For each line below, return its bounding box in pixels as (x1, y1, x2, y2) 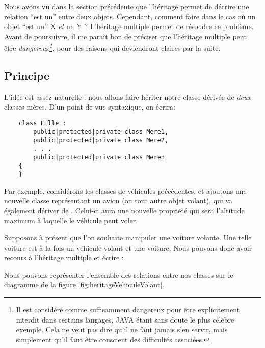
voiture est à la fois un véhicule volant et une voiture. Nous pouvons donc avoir (4, 242, 252, 253)
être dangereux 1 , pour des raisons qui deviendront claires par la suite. (4, 41, 221, 53)
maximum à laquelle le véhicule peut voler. (4, 215, 138, 226)
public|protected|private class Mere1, (33, 128, 169, 136)
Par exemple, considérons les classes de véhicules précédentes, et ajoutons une (4, 185, 247, 196)
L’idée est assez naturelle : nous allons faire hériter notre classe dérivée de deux (4, 91, 251, 102)
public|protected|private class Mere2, (33, 137, 169, 144)
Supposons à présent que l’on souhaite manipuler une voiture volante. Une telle (4, 232, 252, 243)
